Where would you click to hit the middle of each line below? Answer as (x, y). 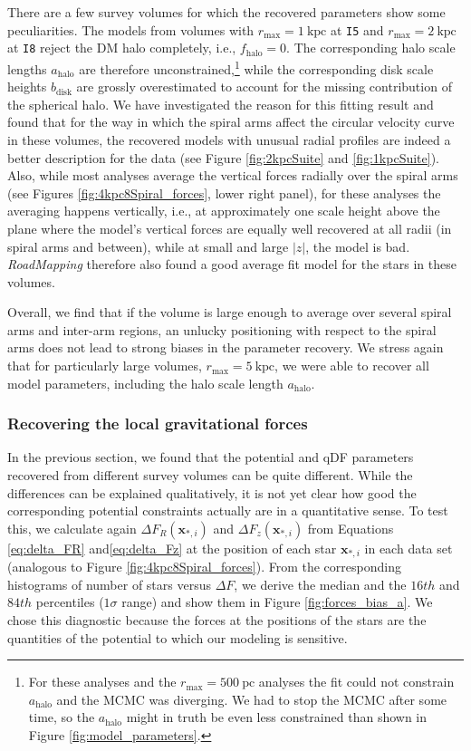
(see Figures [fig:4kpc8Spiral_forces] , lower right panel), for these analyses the (224, 193)
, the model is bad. (358, 246)
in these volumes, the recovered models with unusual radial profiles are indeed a (229, 139)
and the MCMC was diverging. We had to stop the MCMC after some (252, 699)
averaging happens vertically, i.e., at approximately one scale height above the (224, 211)
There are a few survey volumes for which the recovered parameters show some (226, 12)
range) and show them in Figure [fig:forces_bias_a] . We (277, 602)
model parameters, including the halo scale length (145, 383)
